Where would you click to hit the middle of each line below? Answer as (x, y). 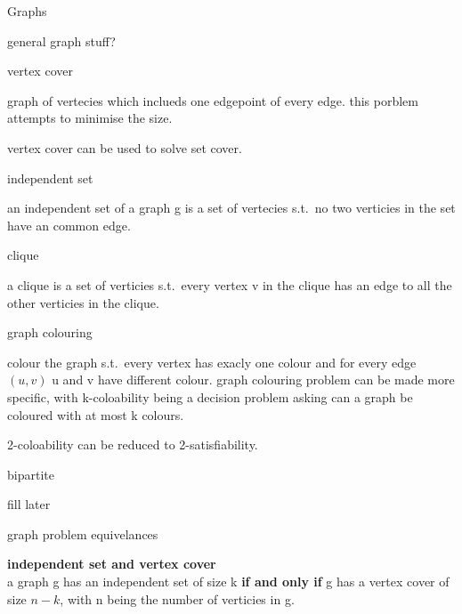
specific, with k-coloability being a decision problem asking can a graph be (210, 396)
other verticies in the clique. (83, 302)
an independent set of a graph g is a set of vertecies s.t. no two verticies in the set (231, 208)
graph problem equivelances (83, 533)
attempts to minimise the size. (90, 118)
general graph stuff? (61, 40)
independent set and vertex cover (112, 564)
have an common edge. (69, 225)
